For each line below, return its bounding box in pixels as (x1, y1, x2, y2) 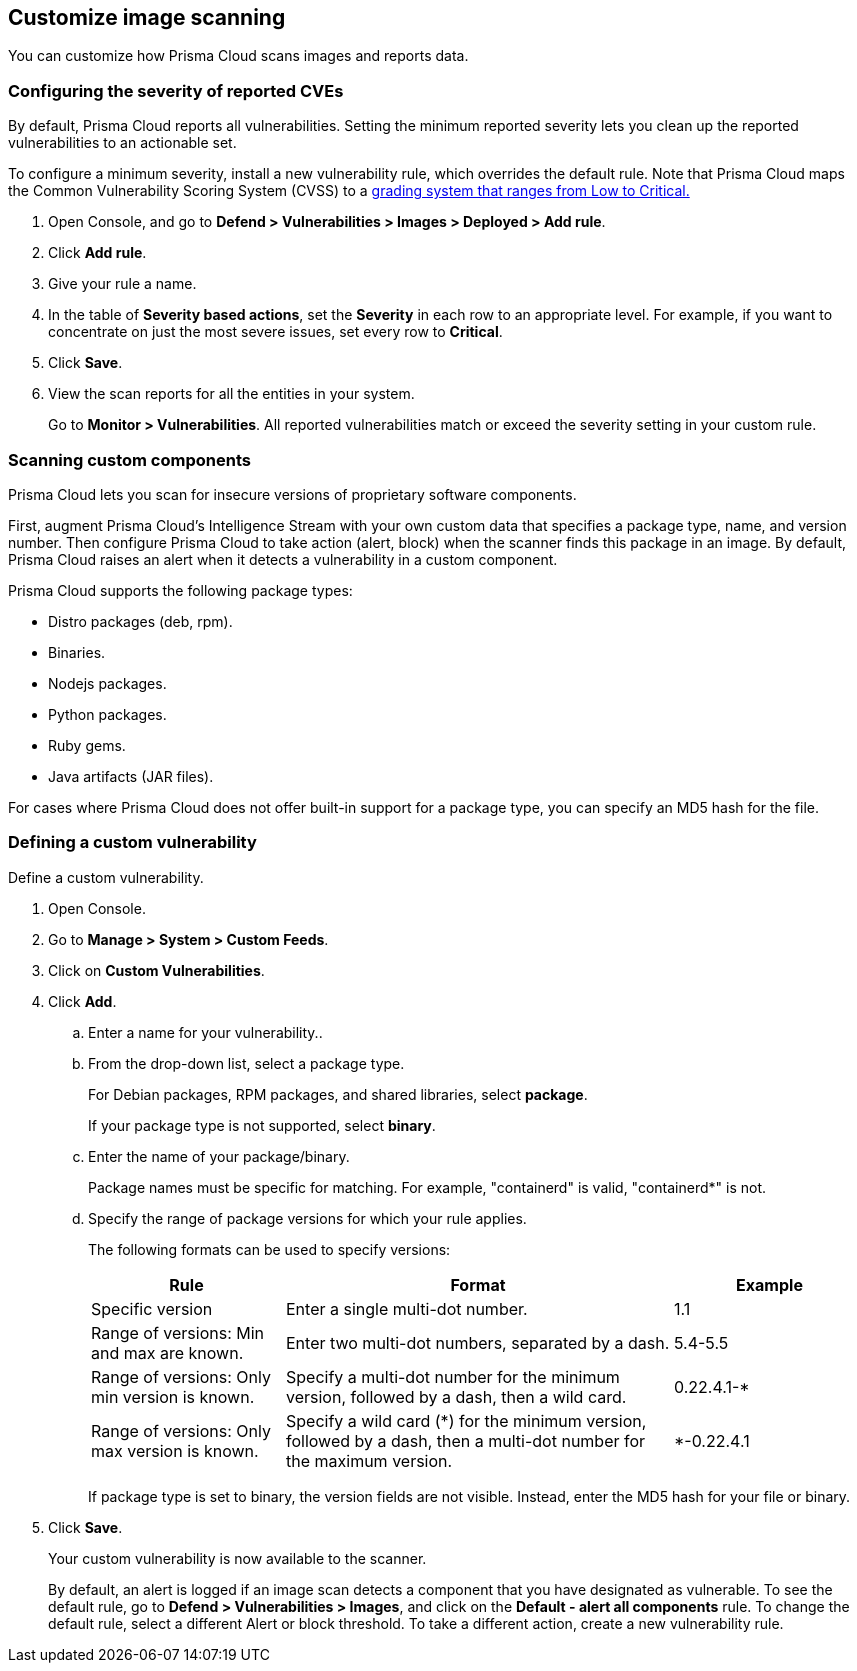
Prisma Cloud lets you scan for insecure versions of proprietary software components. (8, 485, 577, 503)
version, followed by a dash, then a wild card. (286, 1386, 627, 1407)
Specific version (91, 1298, 213, 1319)
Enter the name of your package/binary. (88, 1147, 350, 1165)
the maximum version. (286, 1450, 453, 1471)
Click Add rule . (48, 244, 147, 262)
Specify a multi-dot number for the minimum (286, 1366, 620, 1387)
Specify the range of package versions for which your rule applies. (88, 1209, 527, 1227)
